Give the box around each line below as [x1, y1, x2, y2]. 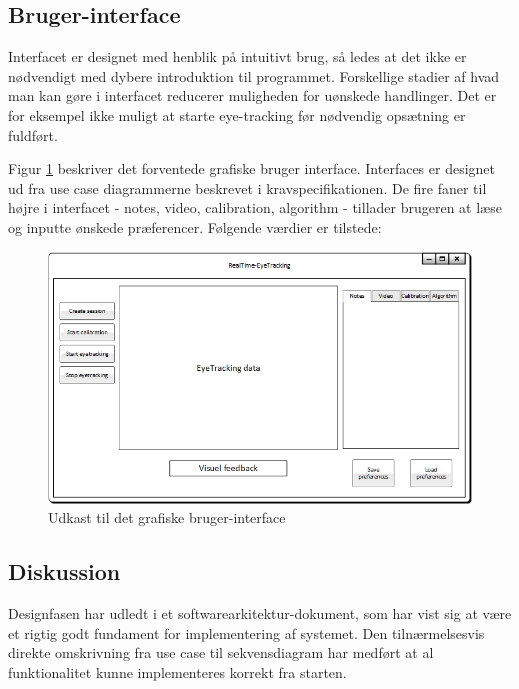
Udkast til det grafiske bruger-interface [48, 507, 286, 528]
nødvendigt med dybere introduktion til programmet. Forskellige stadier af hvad [8, 65, 500, 86]
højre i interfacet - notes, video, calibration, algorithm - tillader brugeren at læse [8, 197, 502, 218]
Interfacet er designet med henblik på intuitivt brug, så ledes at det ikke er [8, 46, 467, 67]
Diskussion [8, 556, 121, 587]
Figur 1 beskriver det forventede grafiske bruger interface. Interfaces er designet [8, 158, 495, 179]
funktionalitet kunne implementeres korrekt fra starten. [8, 662, 347, 683]
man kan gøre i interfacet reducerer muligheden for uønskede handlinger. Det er [8, 85, 497, 106]
